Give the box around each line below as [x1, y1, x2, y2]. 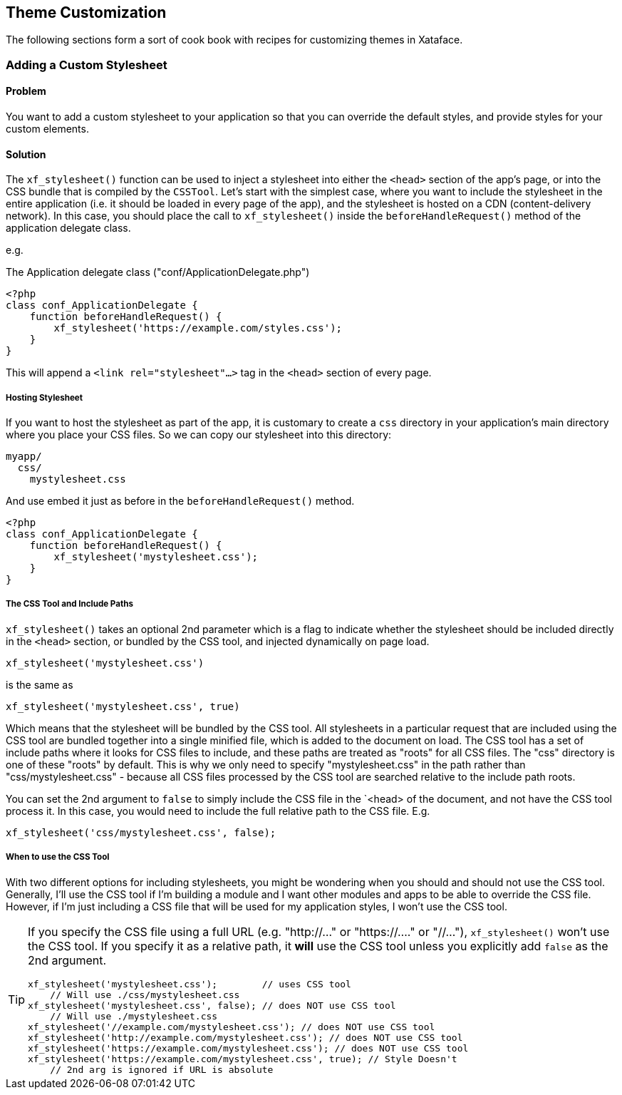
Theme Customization [6, 4, 167, 21]
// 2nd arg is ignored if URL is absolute [50, 1064, 274, 1075]
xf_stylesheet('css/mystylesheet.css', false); [6, 826, 276, 838]
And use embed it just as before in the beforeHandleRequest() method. [6, 495, 355, 508]
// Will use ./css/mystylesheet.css [50, 989, 240, 1000]
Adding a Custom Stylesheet [6, 57, 167, 72]
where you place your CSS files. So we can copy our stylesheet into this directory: [6, 428, 392, 441]
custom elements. [6, 123, 89, 135]
